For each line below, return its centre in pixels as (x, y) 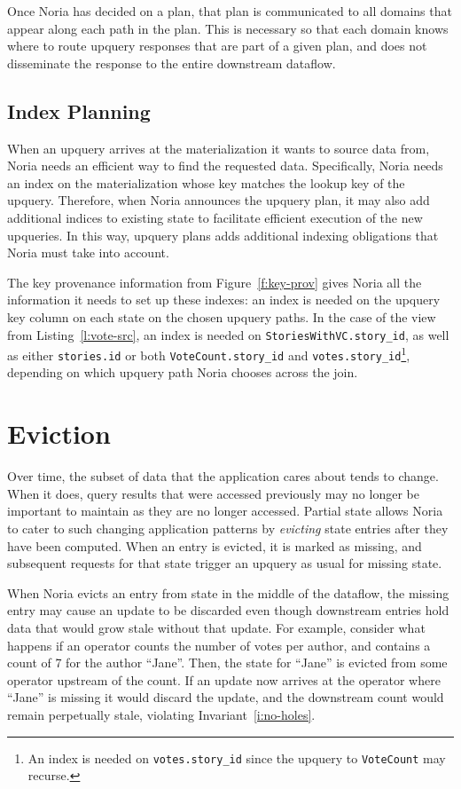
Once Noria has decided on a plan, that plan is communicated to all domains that (230, 11)
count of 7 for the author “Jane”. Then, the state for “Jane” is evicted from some (227, 663)
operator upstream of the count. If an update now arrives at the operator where (224, 679)
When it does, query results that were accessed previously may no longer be (213, 493)
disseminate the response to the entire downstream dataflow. (172, 63)
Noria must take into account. (88, 252)
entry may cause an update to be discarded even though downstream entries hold (228, 610)
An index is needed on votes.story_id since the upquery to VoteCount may (237, 757)
